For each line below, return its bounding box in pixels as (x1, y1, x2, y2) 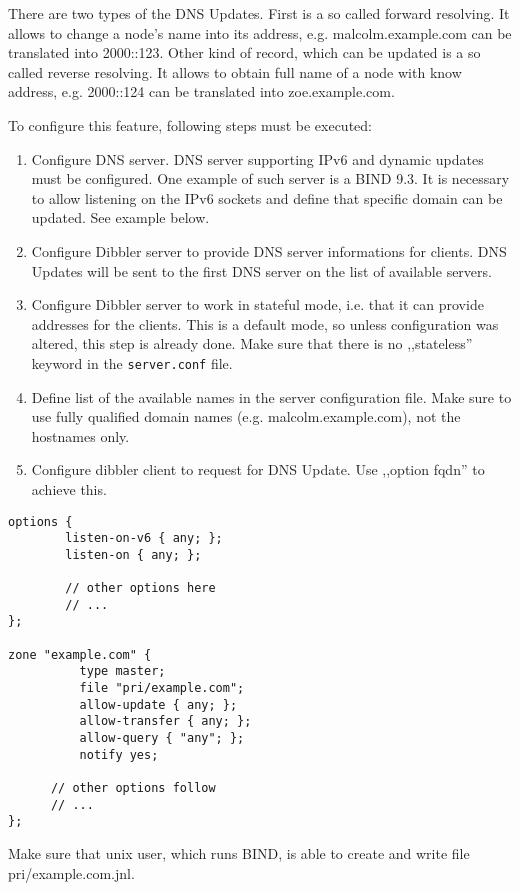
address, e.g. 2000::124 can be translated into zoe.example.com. (8, 81, 395, 102)
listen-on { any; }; (65, 547, 202, 562)
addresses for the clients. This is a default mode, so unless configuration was (31, 313, 499, 334)
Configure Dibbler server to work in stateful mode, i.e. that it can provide (31, 294, 484, 315)
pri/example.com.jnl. (8, 862, 135, 883)
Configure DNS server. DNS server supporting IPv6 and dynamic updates (31, 148, 484, 169)
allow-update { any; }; (79, 697, 238, 712)
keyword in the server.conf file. (31, 352, 233, 373)
